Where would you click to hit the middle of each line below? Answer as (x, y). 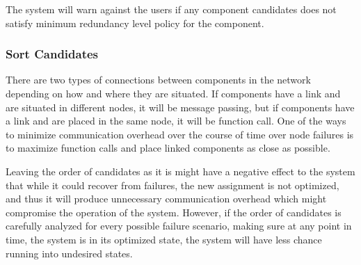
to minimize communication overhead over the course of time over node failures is (180, 134)
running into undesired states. (69, 253)
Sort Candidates (52, 54)
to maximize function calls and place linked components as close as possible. (168, 148)
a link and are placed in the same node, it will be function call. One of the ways (176, 121)
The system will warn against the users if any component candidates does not (171, 9)
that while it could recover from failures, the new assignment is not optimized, (173, 185)
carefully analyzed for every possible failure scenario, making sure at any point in (179, 226)
